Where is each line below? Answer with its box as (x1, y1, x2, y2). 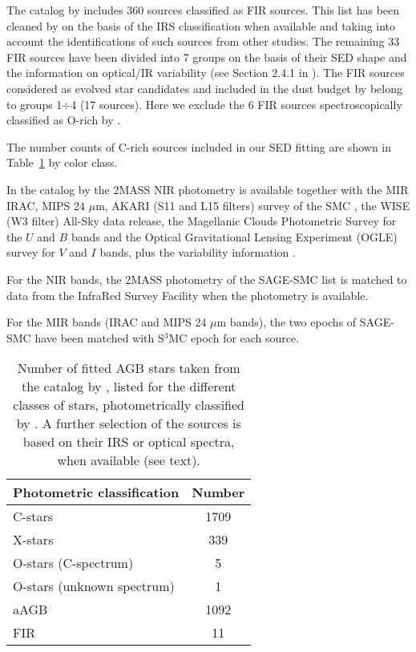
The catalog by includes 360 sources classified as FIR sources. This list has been (6, 2, 400, 18)
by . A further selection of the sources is (16, 414, 241, 433)
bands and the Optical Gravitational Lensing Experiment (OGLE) (71, 228, 398, 245)
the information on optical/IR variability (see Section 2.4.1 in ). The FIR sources (6, 64, 405, 81)
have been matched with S (34, 329, 164, 346)
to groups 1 (6, 95, 63, 112)
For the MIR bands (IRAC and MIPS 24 (6, 314, 207, 330)
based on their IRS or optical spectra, (22, 432, 235, 452)
